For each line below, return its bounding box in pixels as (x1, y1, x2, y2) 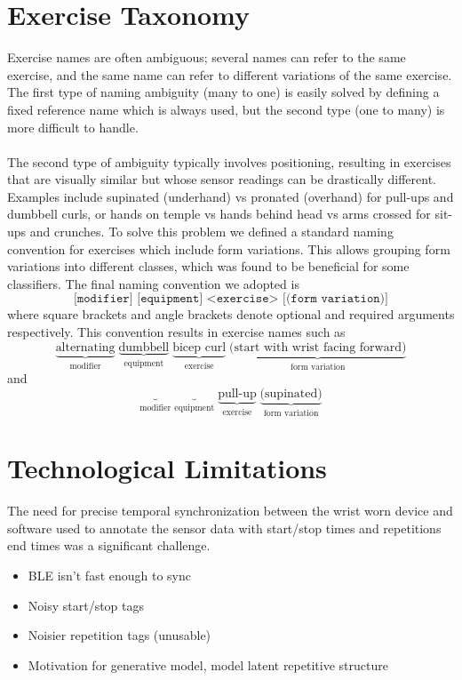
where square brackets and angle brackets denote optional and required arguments (7, 305, 455, 324)
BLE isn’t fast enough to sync (28, 566, 192, 584)
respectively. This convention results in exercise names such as (7, 323, 346, 341)
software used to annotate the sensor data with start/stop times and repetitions (7, 518, 442, 537)
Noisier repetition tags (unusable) (28, 626, 211, 644)
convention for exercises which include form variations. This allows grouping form (7, 239, 450, 258)
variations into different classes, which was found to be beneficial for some (7, 257, 410, 276)
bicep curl (172, 340, 227, 354)
